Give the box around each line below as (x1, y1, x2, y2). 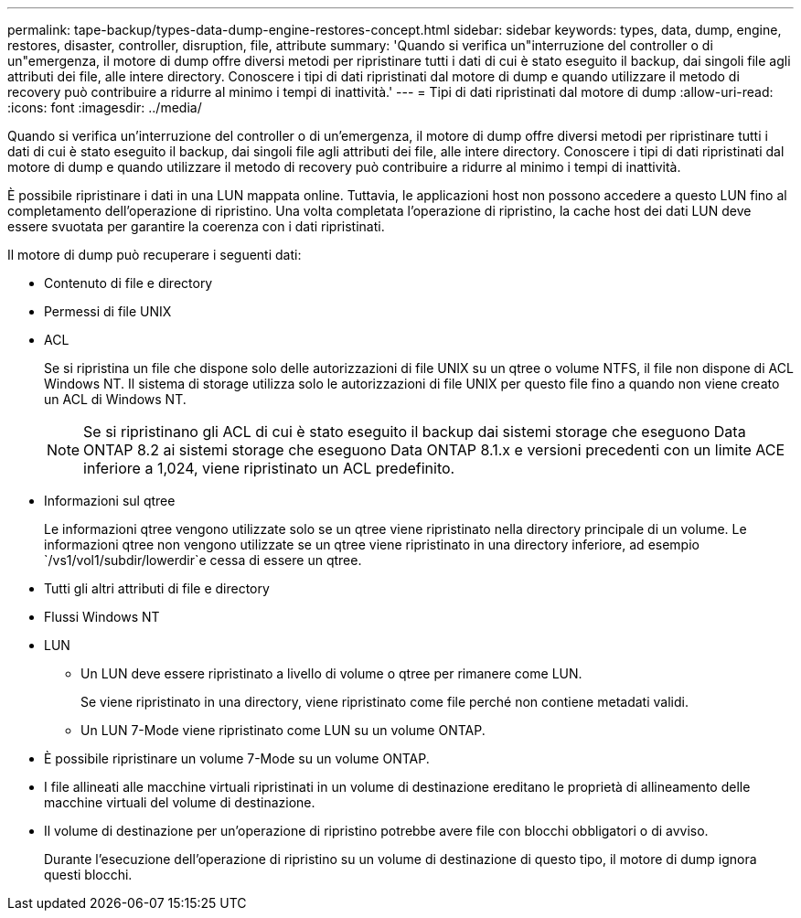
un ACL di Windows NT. (44, 391, 187, 407)
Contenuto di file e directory (44, 275, 213, 291)
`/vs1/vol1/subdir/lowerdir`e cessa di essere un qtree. (44, 552, 362, 568)
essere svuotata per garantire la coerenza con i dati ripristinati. (7, 219, 385, 234)
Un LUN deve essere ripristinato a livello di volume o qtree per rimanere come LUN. (80, 666, 582, 681)
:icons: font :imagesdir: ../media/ (7, 100, 202, 115)
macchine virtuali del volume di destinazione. (44, 795, 315, 810)
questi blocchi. (44, 867, 133, 882)
